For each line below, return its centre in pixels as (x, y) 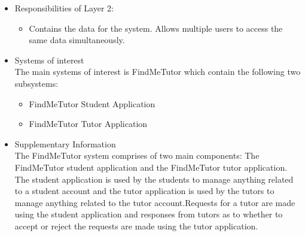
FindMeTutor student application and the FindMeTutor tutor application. (151, 167)
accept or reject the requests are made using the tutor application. (136, 226)
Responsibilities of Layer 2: (64, 8)
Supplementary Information (65, 143)
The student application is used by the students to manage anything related (154, 179)
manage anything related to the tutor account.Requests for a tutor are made (155, 202)
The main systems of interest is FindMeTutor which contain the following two (158, 72)
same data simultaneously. (77, 40)
